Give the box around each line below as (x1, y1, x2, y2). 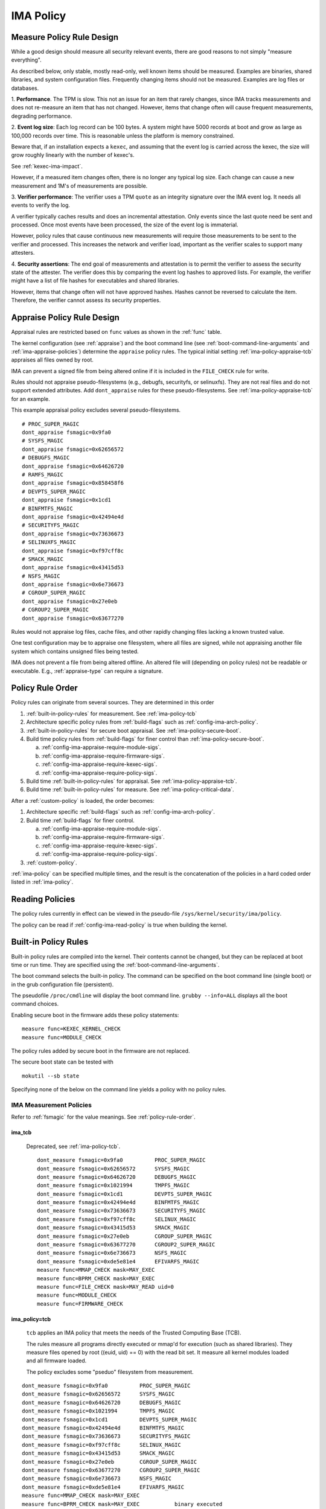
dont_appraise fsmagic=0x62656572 (22, 445, 124, 453)
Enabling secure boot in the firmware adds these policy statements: (11, 1011, 179, 1018)
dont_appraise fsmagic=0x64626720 (22, 462, 124, 470)
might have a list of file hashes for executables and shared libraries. (11, 277, 179, 284)
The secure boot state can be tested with (11, 1058, 114, 1065)
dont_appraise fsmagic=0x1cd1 (22, 497, 112, 503)
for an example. (11, 395, 51, 403)
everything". (11, 56, 42, 63)
